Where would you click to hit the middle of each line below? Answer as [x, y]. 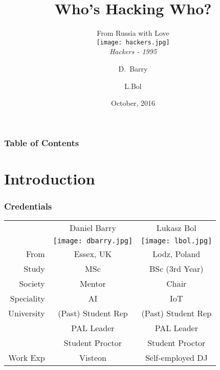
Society [32, 284]
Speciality [27, 298]
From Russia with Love [133, 33]
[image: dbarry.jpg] [93, 241]
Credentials [28, 206]
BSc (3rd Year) [176, 269]
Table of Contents [42, 142]
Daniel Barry [93, 228]
